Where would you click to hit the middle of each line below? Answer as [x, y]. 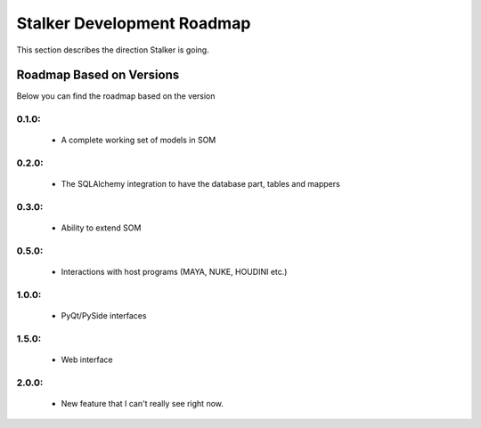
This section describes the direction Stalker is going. [113, 50]
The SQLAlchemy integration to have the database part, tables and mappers [200, 184]
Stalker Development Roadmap [134, 23]
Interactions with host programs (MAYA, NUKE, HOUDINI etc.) [174, 272]
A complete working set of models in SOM [139, 140]
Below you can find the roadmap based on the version [116, 96]
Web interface [87, 359]
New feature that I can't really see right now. [143, 404]
